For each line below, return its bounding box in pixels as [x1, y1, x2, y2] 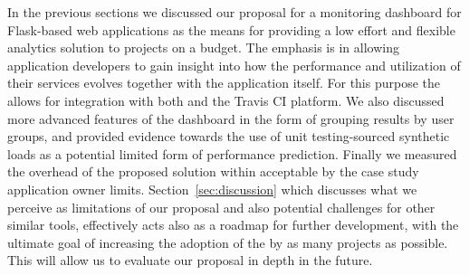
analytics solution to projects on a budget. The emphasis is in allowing [7, 38, 399, 57]
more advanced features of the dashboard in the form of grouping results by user [7, 109, 455, 128]
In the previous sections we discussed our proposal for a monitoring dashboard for [7, 3, 462, 21]
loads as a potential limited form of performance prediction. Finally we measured [7, 144, 457, 163]
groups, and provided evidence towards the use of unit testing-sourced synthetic [7, 127, 450, 146]
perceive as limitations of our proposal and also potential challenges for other [7, 197, 435, 216]
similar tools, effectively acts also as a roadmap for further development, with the [7, 215, 459, 234]
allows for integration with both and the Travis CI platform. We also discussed [7, 90, 445, 109]
